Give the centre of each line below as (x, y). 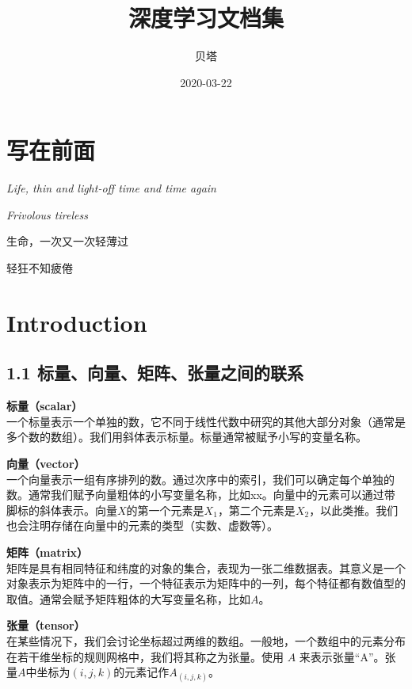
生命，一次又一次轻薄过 (67, 241)
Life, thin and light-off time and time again (111, 188)
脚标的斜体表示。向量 (62, 510)
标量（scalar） (45, 406)
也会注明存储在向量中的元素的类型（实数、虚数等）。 (142, 525)
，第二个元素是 (256, 510)
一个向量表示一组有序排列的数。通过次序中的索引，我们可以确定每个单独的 (200, 479)
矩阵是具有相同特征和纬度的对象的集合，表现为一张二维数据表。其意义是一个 (206, 567)
